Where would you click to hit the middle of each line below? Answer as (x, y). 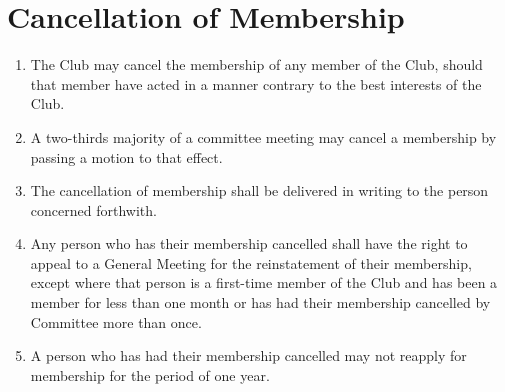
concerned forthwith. (93, 209)
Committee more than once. (116, 321)
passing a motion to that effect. (126, 156)
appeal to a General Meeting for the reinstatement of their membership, (251, 262)
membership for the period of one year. (150, 374)
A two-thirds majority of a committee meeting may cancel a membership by (263, 136)
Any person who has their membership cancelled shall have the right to (249, 243)
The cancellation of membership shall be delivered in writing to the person (259, 190)
